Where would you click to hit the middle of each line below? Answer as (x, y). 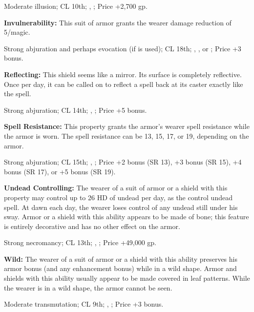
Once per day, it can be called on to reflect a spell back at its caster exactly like (124, 84)
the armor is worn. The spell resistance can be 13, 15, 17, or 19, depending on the (127, 135)
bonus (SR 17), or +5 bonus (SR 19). (60, 171)
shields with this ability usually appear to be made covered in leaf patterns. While (127, 278)
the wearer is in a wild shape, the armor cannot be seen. (88, 287)
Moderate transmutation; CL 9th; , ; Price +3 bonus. (84, 304)
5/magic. (17, 32)
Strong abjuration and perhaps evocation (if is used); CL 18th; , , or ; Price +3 (123, 48)
